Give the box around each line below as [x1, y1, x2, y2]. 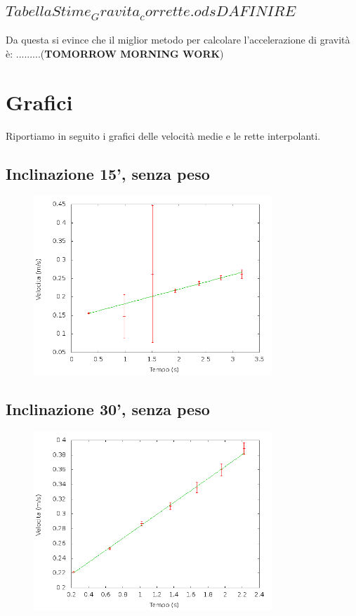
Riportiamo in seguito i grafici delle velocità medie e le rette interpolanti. [6, 128, 321, 143]
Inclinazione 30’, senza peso [6, 398, 210, 419]
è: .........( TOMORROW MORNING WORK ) [6, 46, 224, 60]
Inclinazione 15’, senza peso [6, 162, 210, 184]
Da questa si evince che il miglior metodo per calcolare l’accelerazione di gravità [6, 32, 350, 47]
